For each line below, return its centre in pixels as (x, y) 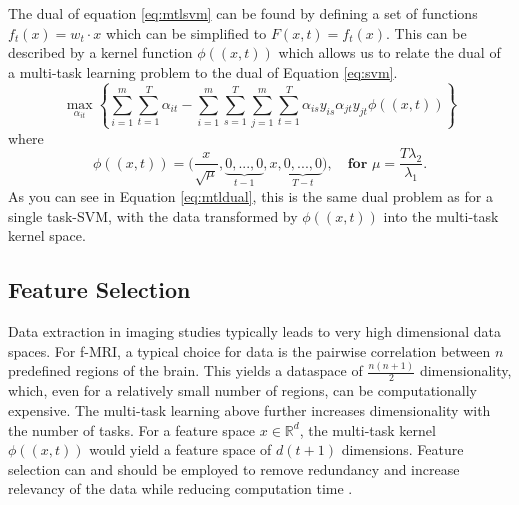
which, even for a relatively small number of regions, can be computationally (242, 390)
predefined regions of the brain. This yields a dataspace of (185, 370)
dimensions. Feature (402, 449)
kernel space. (47, 235)
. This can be (426, 32)
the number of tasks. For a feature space (132, 429)
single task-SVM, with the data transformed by (153, 215)
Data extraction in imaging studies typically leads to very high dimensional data (254, 331)
